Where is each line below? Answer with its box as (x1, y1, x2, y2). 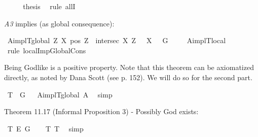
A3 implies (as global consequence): (4, 18, 115, 28)
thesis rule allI (23, 1, 76, 11)
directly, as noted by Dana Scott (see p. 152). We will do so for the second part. (4, 72, 252, 82)
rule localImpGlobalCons (7, 45, 86, 55)
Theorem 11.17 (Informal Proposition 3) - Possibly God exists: (4, 106, 199, 117)
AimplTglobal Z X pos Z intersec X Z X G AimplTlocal (7, 35, 226, 46)
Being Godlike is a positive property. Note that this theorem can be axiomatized (4, 62, 254, 73)
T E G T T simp (7, 123, 84, 133)
